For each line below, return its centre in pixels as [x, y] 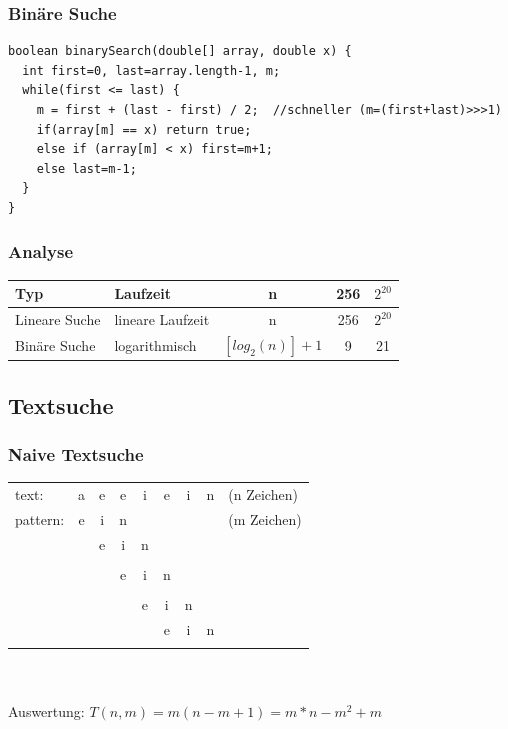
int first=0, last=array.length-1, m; [151, 70]
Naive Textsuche [76, 454]
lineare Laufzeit [162, 319]
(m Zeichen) [265, 519]
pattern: [40, 519]
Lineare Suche [58, 319]
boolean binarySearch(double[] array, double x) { [180, 51]
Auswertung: [46, 711]
